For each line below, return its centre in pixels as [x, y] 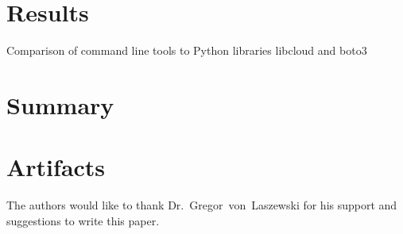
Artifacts [56, 167]
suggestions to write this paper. [83, 220]
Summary [60, 104]
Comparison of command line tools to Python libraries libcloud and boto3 [187, 50]
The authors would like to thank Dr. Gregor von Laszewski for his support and [202, 205]
